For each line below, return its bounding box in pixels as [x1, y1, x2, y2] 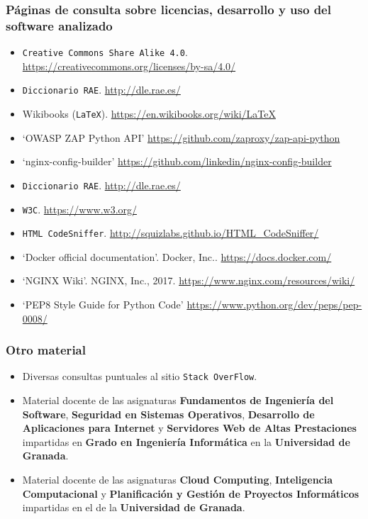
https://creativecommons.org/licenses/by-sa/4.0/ [22, 58, 236, 73]
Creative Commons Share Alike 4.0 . [22, 45, 188, 60]
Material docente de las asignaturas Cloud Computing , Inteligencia [22, 472, 333, 487]
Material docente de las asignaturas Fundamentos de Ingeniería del [22, 393, 334, 408]
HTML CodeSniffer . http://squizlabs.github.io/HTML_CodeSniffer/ [22, 225, 319, 240]
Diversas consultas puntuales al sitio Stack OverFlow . [22, 369, 257, 384]
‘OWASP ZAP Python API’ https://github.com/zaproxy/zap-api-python [22, 130, 340, 145]
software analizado [6, 16, 113, 34]
